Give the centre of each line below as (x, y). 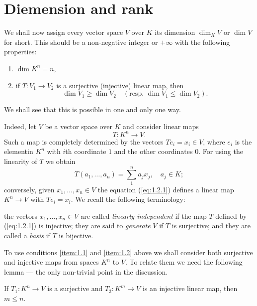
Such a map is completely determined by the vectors (84, 141)
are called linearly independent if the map (144, 216)
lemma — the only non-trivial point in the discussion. (86, 271)
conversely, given (29, 189)
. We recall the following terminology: (128, 199)
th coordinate (86, 151)
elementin (19, 151)
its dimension (175, 32)
